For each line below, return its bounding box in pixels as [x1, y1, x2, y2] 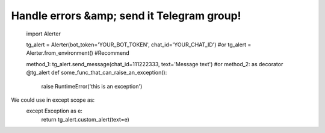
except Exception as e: [26, 107, 82, 114]
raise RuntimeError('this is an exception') [41, 82, 143, 90]
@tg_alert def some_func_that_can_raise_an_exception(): [26, 69, 167, 76]
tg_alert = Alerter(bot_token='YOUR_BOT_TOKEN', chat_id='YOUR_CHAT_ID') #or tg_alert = [26, 41, 252, 48]
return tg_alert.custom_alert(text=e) [41, 116, 129, 123]
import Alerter [26, 30, 61, 37]
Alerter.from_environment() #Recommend [26, 49, 129, 57]
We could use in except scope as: [11, 96, 95, 104]
